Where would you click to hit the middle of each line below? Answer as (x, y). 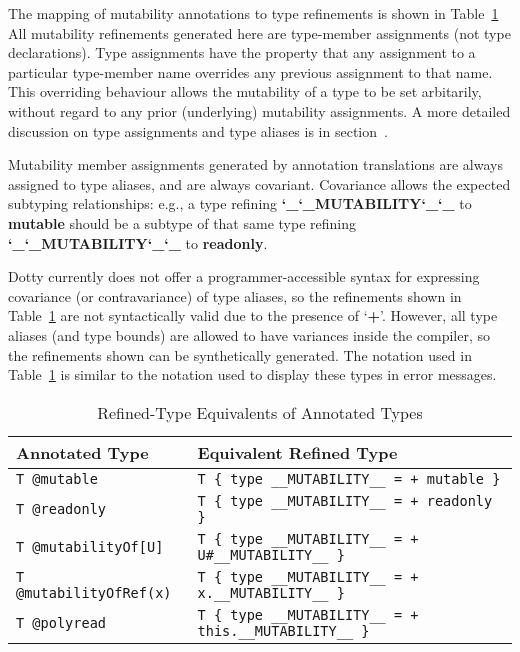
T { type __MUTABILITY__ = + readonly (345, 500)
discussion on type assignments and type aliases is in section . (198, 130)
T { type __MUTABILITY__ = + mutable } (349, 478)
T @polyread (61, 622)
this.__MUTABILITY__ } (283, 630)
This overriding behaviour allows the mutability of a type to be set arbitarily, (245, 91)
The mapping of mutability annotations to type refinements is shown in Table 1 (253, 13)
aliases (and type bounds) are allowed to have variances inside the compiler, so (249, 334)
